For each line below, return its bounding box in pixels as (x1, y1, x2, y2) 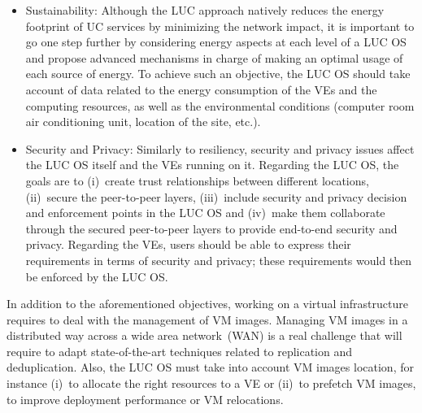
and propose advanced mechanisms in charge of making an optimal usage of (25, 49, 403, 66)
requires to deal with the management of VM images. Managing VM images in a (7, 311, 408, 328)
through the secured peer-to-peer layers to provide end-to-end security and (25, 220, 398, 237)
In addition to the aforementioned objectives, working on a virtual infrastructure (7, 295, 408, 312)
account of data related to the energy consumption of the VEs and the (25, 80, 377, 98)
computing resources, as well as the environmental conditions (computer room (25, 97, 415, 114)
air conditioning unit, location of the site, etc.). (25, 113, 261, 130)
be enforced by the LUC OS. (25, 267, 168, 285)
